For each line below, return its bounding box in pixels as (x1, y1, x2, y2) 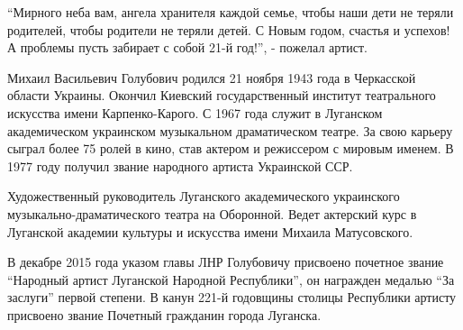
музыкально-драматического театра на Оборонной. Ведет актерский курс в (7, 204, 417, 223)
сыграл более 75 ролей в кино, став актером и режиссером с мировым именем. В (7, 139, 454, 158)
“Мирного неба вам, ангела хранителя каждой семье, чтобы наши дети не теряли (7, 3, 454, 21)
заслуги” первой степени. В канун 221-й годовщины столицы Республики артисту (7, 288, 457, 307)
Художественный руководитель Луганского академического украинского (7, 187, 400, 206)
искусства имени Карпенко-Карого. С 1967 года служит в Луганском (7, 103, 383, 122)
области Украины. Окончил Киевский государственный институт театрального (7, 86, 436, 105)
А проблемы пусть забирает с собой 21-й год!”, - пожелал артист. (7, 38, 368, 57)
